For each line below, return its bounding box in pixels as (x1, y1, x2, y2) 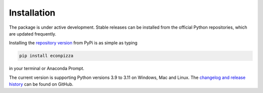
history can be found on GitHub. (9, 81, 74, 87)
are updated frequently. (9, 31, 56, 37)
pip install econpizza (19, 53, 74, 58)
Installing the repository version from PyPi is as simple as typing (9, 40, 138, 46)
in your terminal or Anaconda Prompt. (9, 66, 85, 72)
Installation (9, 7, 56, 18)
